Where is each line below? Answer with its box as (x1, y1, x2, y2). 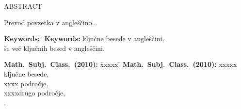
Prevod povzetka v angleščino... (4, 17, 98, 27)
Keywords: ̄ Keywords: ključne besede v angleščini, (4, 33, 164, 44)
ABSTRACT (4, 1, 42, 11)
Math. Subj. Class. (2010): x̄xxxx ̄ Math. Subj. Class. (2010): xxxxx (4, 59, 237, 69)
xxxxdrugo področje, (4, 88, 65, 98)
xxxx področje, (4, 78, 48, 88)
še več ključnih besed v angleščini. (4, 43, 105, 53)
